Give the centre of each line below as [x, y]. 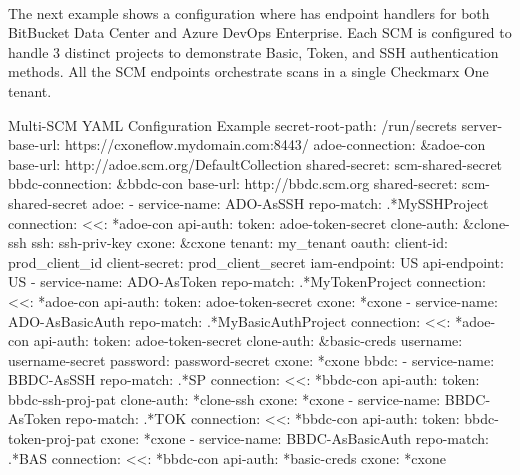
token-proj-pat [52, 438]
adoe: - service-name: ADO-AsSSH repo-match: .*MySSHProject [290, 202]
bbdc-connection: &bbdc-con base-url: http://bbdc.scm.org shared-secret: [233, 183]
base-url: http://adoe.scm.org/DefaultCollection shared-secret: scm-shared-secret [255, 163]
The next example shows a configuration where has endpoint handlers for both [249, 12]
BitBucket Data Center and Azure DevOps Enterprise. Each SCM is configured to [260, 32]
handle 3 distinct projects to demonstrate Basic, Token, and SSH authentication [253, 51]
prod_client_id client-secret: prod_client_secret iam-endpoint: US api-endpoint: [256, 261]
